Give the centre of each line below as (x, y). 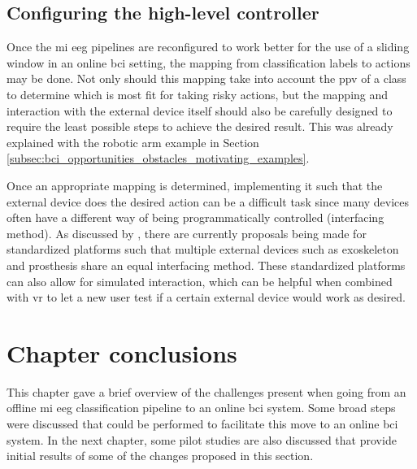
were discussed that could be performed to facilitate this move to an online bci (202, 424)
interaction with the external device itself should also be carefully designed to (200, 110)
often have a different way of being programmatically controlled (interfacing (195, 217)
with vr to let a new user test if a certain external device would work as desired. (206, 297)
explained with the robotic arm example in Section (133, 142)
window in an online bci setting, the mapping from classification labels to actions (208, 62)
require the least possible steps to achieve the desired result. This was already (200, 126)
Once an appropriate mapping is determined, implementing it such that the (195, 185)
